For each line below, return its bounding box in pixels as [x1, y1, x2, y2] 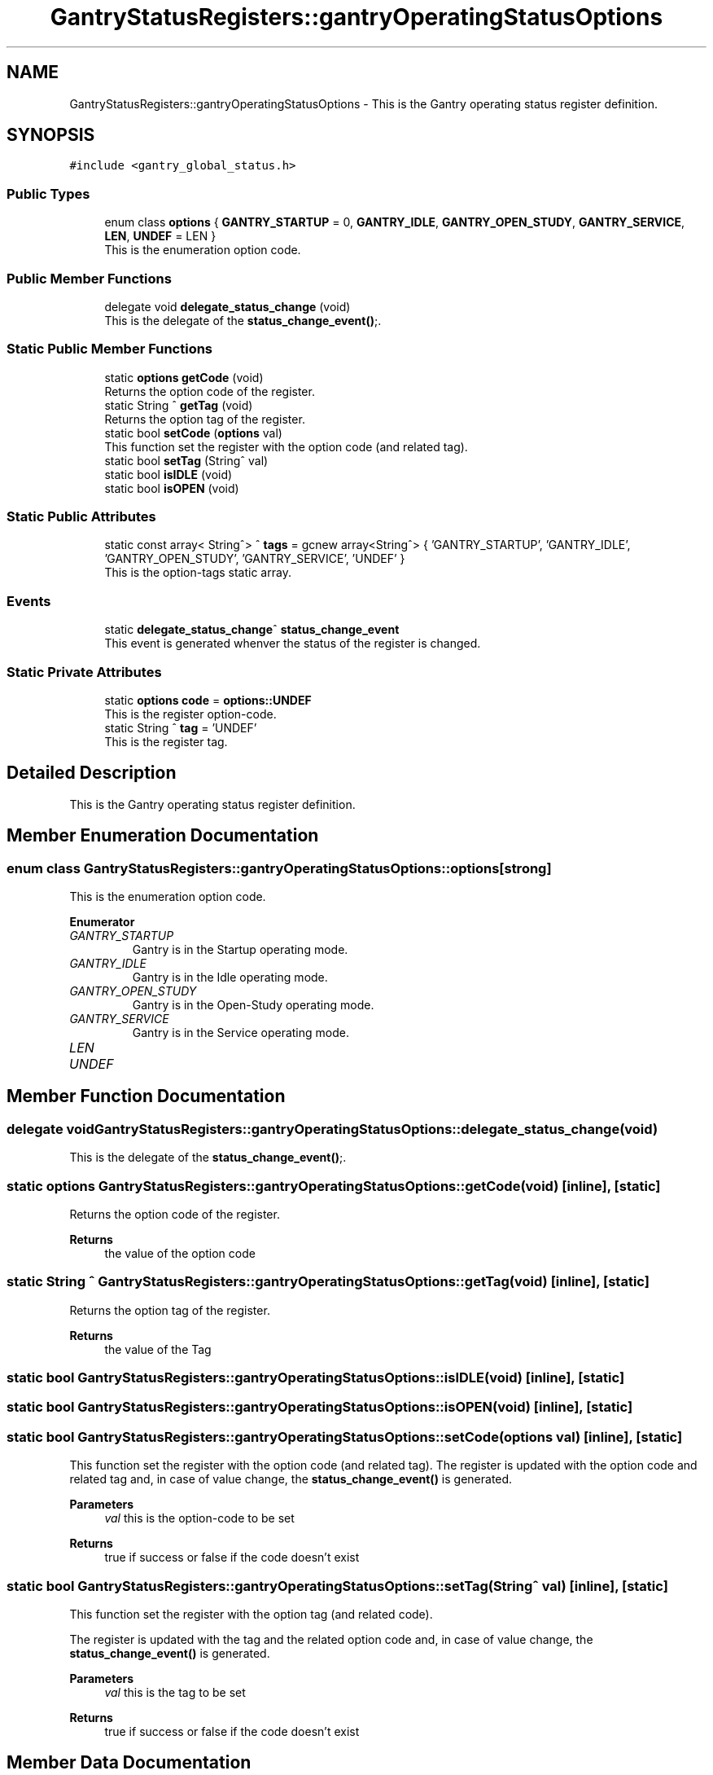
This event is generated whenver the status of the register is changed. [104, 636, 481, 651]
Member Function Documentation [7, 1086, 286, 1107]
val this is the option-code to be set [104, 1511, 295, 1526]
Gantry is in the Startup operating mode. [132, 942, 348, 956]
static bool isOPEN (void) [104, 481, 239, 495]
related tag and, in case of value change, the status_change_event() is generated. [69, 1472, 513, 1487]
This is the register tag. [104, 734, 228, 749]
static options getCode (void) [104, 370, 264, 384]
